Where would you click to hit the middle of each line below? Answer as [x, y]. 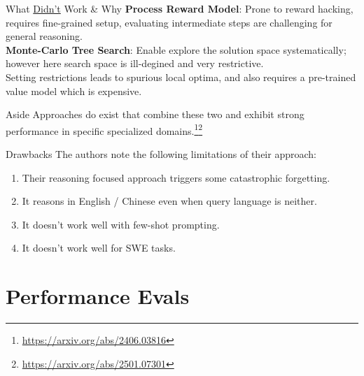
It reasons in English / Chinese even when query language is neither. [169, 201]
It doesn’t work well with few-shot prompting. [121, 224]
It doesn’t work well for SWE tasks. [99, 248]
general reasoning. [44, 36]
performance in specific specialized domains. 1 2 [104, 129]
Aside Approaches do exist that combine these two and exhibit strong [155, 114]
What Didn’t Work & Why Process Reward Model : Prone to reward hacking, [180, 8]
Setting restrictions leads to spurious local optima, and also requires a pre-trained [181, 77]
